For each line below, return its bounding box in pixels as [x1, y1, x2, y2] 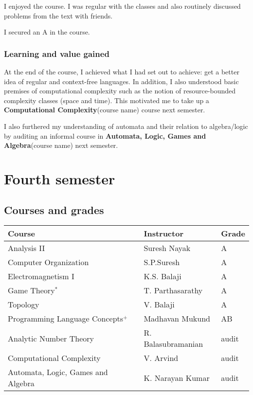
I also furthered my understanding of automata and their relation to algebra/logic [4, 121, 248, 131]
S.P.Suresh [144, 256, 180, 268]
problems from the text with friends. [4, 10, 113, 20]
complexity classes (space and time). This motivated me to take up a [4, 95, 209, 105]
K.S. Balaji [144, 270, 181, 282]
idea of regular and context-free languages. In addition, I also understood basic [4, 76, 239, 86]
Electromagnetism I [8, 270, 74, 282]
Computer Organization [8, 256, 89, 268]
